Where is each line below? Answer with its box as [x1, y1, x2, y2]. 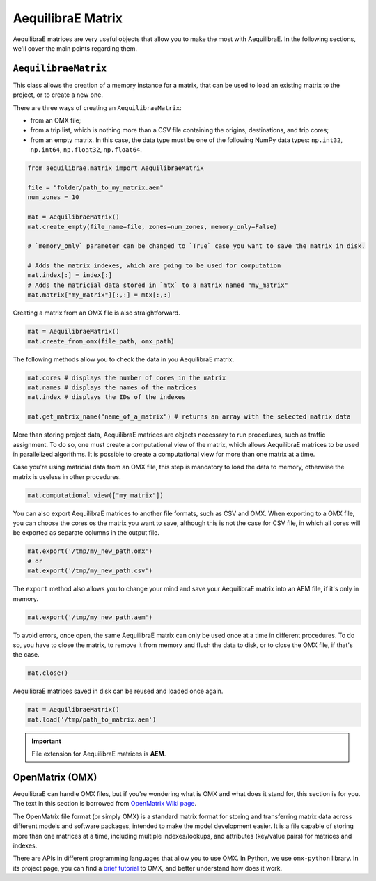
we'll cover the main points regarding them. [13, 44, 138, 52]
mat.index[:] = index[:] [27, 272, 113, 279]
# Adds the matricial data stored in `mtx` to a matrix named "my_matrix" [27, 281, 289, 289]
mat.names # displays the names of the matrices [27, 383, 197, 391]
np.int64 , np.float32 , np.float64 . [30, 146, 143, 154]
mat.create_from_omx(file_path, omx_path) [27, 337, 175, 345]
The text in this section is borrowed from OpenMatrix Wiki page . [13, 800, 197, 808]
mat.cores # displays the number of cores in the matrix [27, 373, 226, 382]
